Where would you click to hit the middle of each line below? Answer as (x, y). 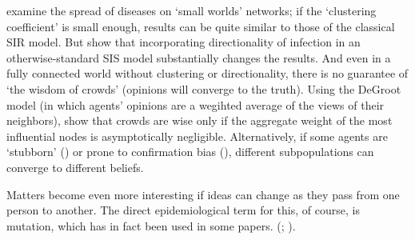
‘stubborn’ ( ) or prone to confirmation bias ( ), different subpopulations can (190, 152)
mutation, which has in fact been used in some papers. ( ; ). (151, 225)
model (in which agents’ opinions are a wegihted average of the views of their (196, 104)
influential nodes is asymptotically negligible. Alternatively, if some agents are (197, 136)
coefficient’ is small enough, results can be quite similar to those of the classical (201, 26)
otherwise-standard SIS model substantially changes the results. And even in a (199, 57)
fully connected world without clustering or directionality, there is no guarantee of (207, 73)
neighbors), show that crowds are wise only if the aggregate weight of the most (200, 120)
